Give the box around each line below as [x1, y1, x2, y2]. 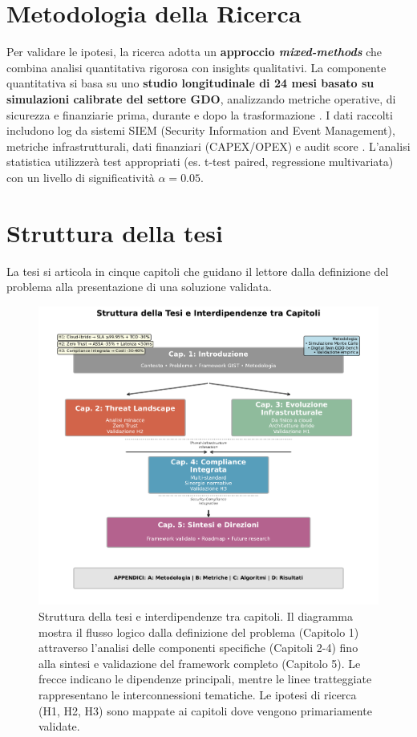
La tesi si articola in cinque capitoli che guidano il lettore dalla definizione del [6, 262, 389, 279]
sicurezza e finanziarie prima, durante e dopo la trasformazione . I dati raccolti [6, 106, 393, 123]
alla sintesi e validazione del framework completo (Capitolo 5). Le [38, 654, 361, 671]
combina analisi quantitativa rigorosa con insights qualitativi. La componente [6, 59, 387, 75]
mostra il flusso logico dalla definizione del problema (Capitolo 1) [38, 623, 359, 640]
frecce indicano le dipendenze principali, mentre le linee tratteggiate [38, 670, 372, 687]
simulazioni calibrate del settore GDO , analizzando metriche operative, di [6, 90, 396, 107]
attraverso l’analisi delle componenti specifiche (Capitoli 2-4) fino [38, 639, 358, 656]
